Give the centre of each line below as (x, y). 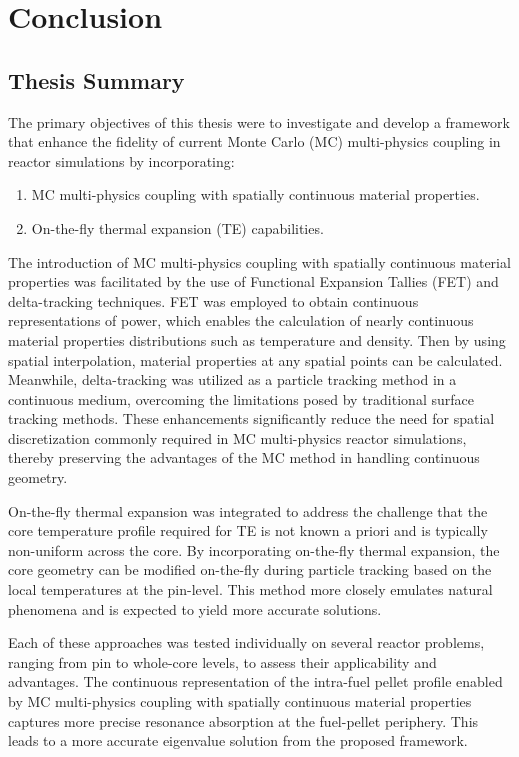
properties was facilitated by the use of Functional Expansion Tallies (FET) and (253, 281)
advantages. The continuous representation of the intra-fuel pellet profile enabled (255, 681)
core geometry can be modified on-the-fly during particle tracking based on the (250, 569)
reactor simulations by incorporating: (121, 160)
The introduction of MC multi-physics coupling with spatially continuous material (259, 261)
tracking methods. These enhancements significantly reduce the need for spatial (251, 418)
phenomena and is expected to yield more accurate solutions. (195, 608)
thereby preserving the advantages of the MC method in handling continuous (244, 457)
